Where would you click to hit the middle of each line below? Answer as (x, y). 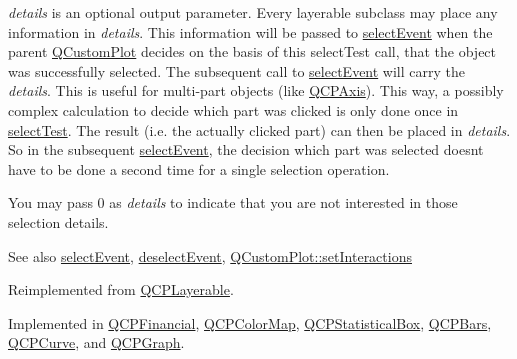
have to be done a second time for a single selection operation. (199, 168)
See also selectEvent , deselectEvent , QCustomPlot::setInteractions (210, 255)
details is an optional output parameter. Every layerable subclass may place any (253, 12)
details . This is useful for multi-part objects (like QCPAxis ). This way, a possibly (256, 90)
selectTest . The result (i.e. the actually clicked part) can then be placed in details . (259, 129)
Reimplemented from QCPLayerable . (121, 289)
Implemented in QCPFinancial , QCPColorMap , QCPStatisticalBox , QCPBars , (250, 322)
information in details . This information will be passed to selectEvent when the (250, 31)
